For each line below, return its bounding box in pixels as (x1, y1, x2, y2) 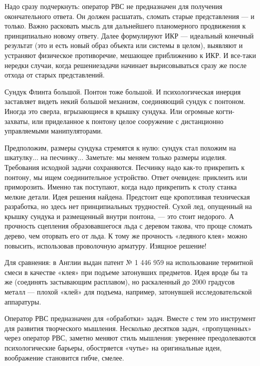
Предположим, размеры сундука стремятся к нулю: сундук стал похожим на (4, 142, 236, 152)
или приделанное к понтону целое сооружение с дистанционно (32, 115, 224, 126)
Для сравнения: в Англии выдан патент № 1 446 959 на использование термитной (4, 257, 254, 267)
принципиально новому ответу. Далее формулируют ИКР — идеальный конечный (4, 30, 254, 40)
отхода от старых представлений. (4, 69, 105, 80)
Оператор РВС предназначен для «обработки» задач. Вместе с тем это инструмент (4, 313, 256, 323)
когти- (216, 105, 235, 116)
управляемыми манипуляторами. (4, 125, 103, 136)
